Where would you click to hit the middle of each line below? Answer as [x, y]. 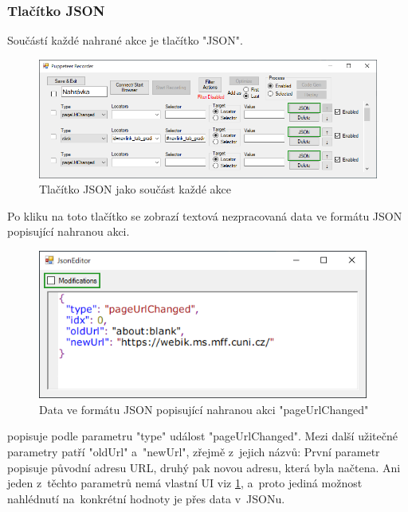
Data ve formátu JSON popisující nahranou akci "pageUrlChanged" [204, 409]
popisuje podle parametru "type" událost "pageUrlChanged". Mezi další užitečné [202, 436]
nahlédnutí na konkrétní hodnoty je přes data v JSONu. [146, 498]
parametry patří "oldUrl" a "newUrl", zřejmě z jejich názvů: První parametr [194, 451]
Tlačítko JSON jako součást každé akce [135, 189]
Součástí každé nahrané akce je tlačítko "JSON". [125, 40]
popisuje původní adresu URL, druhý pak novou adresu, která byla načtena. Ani [204, 467]
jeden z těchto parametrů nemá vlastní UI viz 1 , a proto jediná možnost [185, 483]
